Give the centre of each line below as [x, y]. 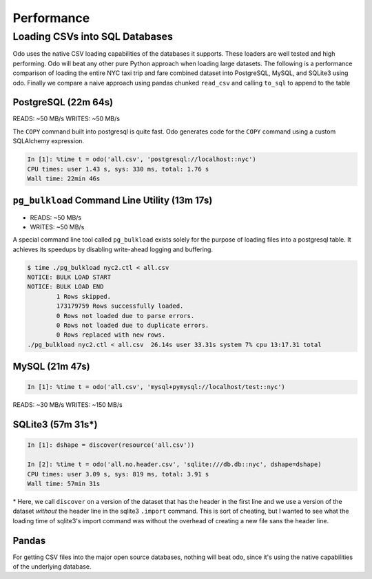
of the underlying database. [52, 567]
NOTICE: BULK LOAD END [65, 287]
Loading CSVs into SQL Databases [93, 36]
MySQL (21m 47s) [51, 367]
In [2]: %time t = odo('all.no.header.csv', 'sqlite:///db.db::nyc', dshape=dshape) [174, 464]
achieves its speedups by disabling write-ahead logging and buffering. [113, 249]
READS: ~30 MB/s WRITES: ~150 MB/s [68, 405]
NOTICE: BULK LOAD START [69, 277]
